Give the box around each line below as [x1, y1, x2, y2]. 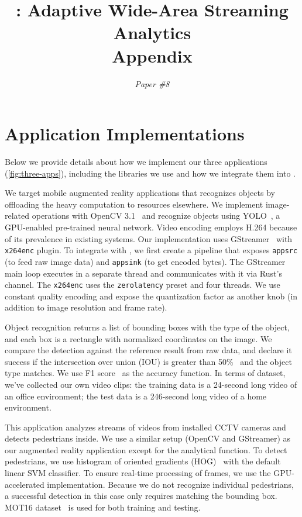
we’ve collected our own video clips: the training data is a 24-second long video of [5, 378, 297, 390]
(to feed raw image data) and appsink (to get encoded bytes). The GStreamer [5, 255, 286, 267]
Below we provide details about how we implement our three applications [5, 156, 267, 168]
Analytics [113, 20, 191, 44]
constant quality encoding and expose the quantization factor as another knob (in [5, 289, 298, 302]
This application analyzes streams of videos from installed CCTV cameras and [5, 421, 286, 433]
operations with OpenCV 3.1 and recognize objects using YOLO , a [32, 209, 280, 222]
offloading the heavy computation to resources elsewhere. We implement [5, 198, 263, 210]
